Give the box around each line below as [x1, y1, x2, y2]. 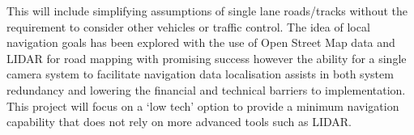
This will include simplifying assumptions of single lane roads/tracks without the [6, 2, 408, 19]
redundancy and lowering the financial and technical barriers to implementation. [6, 81, 406, 98]
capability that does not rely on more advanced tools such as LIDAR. [6, 113, 352, 130]
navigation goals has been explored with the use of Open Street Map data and [6, 34, 395, 51]
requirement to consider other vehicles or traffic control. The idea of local [6, 18, 370, 35]
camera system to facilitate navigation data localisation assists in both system [6, 65, 394, 82]
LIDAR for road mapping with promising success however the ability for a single [6, 49, 407, 66]
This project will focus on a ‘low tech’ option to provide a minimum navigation [6, 97, 399, 114]
